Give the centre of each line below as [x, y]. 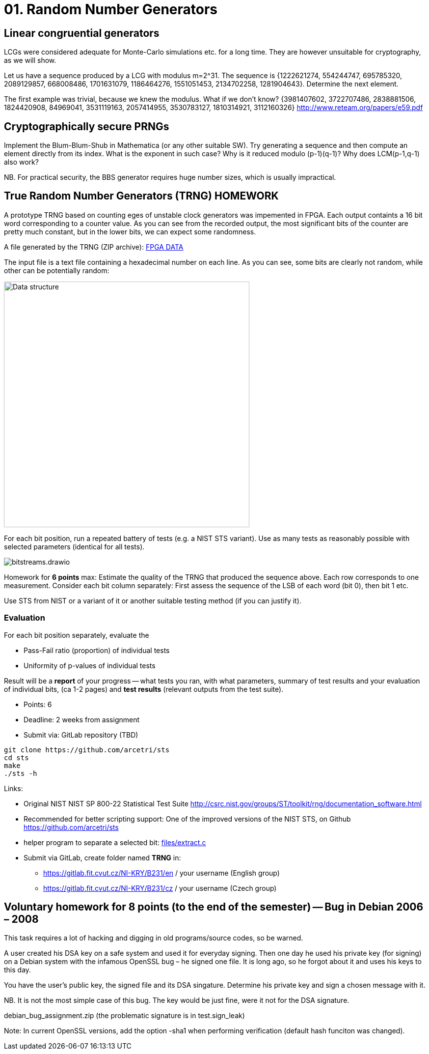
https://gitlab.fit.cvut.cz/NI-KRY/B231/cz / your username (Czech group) [160, 888]
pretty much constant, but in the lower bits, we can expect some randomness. [130, 231]
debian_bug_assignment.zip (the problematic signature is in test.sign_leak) [124, 1016]
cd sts [16, 757]
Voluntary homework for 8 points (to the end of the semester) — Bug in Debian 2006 [214, 907]
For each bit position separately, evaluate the [77, 635]
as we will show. [30, 60]
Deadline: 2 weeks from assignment [82, 719]
